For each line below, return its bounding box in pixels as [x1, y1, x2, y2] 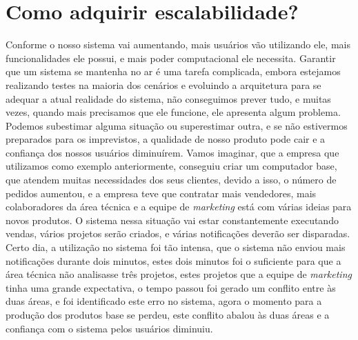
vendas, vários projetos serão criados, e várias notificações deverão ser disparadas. [6, 226, 350, 241]
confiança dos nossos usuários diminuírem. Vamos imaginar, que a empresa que [6, 145, 339, 159]
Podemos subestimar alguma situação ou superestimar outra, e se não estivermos [6, 118, 348, 132]
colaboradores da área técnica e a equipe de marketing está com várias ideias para [6, 199, 352, 214]
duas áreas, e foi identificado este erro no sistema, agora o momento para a [6, 294, 322, 308]
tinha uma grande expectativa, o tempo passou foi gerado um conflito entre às [6, 280, 336, 294]
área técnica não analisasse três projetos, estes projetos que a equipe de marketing [6, 267, 352, 281]
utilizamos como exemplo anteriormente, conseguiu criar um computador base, [6, 159, 337, 173]
